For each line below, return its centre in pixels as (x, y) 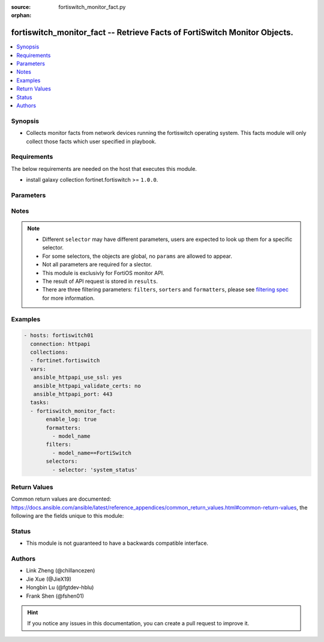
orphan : (21, 16)
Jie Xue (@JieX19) (49, 579)
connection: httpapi (60, 344)
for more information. (69, 298)
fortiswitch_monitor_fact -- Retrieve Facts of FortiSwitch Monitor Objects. (152, 33)
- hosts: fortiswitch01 (59, 335)
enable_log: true (71, 419)
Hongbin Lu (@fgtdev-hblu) (60, 587)
